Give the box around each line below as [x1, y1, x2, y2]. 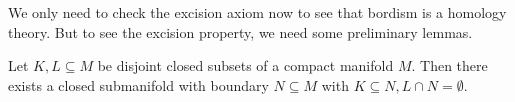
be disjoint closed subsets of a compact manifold [97, 55, 394, 76]
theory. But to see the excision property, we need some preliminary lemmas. [8, 21, 473, 42]
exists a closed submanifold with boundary [8, 74, 269, 95]
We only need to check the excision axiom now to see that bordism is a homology [8, 2, 507, 22]
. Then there [411, 55, 488, 76]
